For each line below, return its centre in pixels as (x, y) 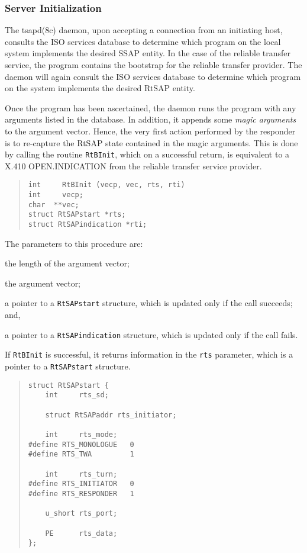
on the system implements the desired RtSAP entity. (100, 88)
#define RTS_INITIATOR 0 (81, 484)
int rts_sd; (77, 395)
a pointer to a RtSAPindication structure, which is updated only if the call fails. (151, 334)
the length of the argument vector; (67, 263)
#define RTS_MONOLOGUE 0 (81, 444)
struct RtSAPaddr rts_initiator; (111, 415)
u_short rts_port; (81, 514)
